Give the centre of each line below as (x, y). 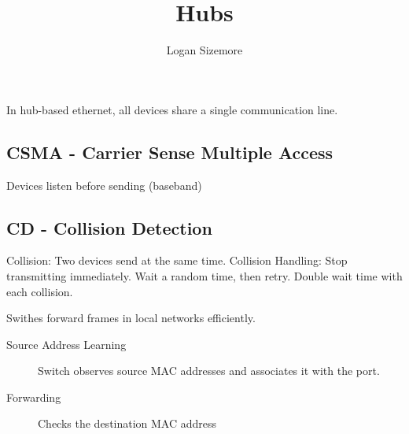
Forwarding (34, 397)
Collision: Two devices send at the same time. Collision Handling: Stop (177, 260)
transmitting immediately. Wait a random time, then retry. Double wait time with (204, 275)
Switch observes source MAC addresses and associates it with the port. (209, 371)
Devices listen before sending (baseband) (104, 185)
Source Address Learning (66, 344)
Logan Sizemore (204, 50)
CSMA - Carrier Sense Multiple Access (170, 152)
